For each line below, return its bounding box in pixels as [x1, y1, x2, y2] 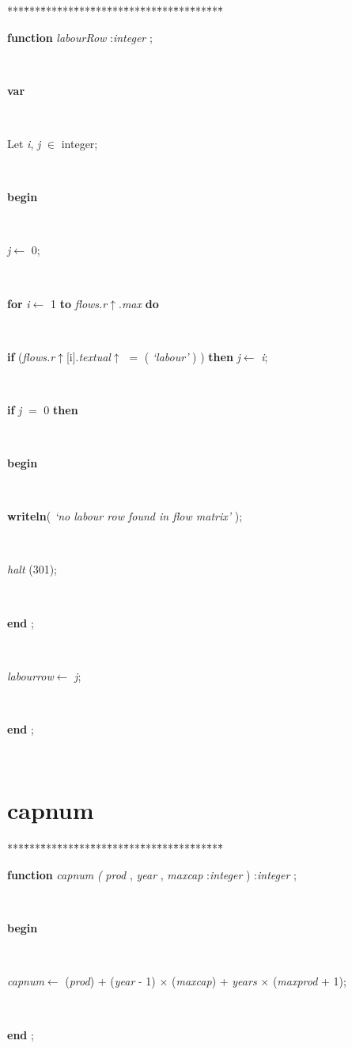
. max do [119, 295, 159, 311]
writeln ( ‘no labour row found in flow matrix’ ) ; [7, 508, 243, 524]
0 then [44, 401, 78, 417]
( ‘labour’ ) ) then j [144, 348, 240, 364]
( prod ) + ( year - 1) [65, 973, 156, 989]
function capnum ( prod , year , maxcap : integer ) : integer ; [7, 866, 297, 882]
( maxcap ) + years [172, 973, 257, 989]
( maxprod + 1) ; [272, 973, 346, 989]
